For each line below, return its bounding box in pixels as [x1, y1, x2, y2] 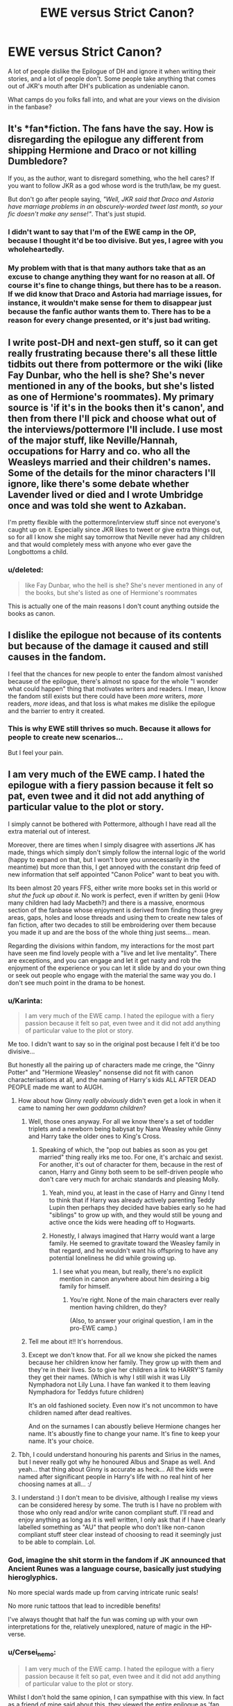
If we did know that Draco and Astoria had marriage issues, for [8, 289, 223, 298]
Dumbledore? [8, 155, 68, 168]
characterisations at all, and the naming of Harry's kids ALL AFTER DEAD [8, 1075, 217, 1083]
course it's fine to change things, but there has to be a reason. [8, 280, 221, 290]
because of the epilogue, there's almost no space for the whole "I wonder [8, 677, 218, 685]
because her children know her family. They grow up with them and [28, 1358, 221, 1366]
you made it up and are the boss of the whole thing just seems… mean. [8, 927, 211, 936]
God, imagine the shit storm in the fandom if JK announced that [8, 1555, 226, 1565]
